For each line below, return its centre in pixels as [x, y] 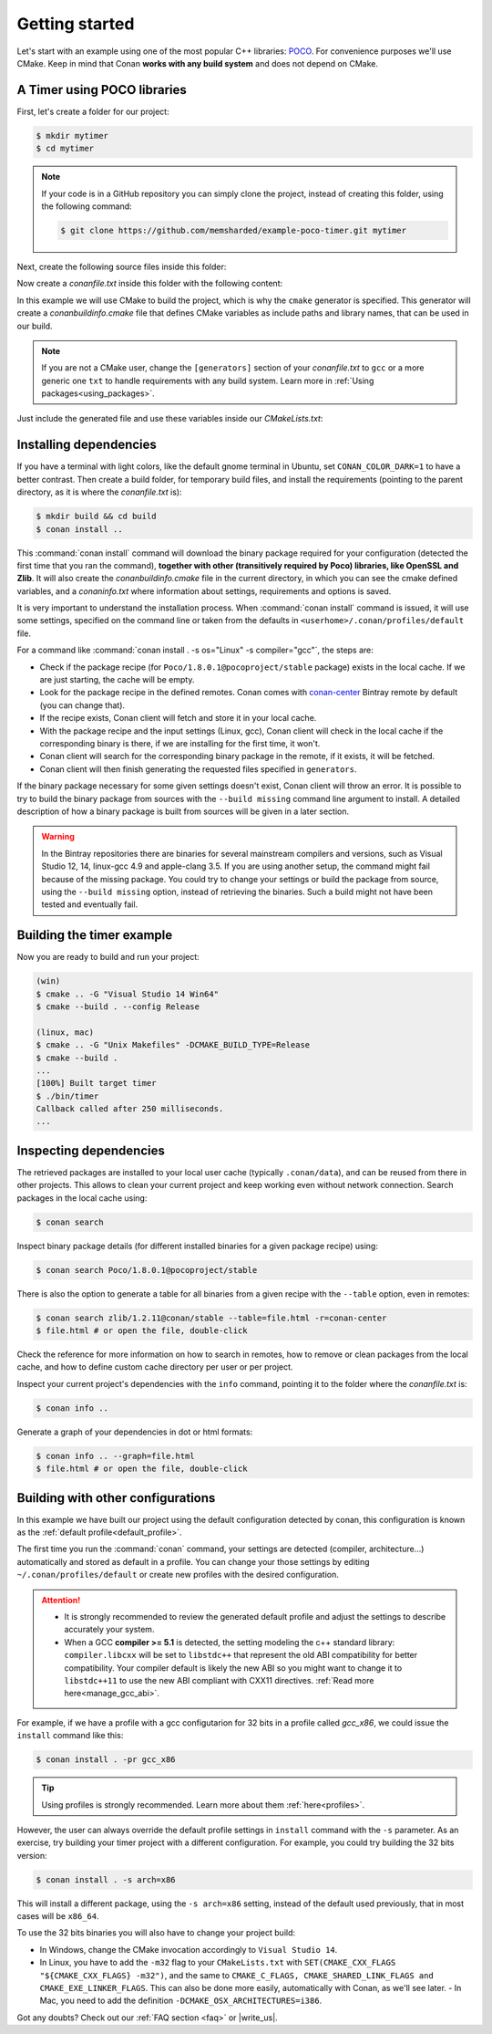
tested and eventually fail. [90, 904]
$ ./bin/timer [67, 1096]
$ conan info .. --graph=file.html [115, 1456]
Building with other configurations [116, 1498]
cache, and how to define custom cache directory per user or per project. [155, 1367]
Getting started [76, 24]
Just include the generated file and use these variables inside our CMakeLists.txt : [170, 419]
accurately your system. [109, 1630]
